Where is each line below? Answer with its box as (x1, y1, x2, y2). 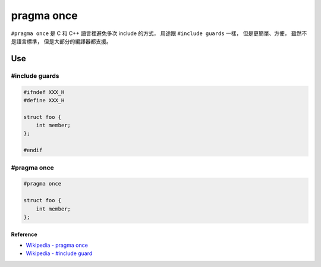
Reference (11, 231, 37, 238)
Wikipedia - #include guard (26, 250, 93, 257)
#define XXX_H (23, 97, 65, 103)
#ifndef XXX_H (23, 89, 65, 95)
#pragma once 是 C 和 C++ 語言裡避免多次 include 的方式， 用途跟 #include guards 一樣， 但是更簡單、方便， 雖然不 (11, 30, 307, 37)
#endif (23, 147, 43, 154)
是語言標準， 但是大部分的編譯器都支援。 (11, 37, 112, 45)
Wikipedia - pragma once (26, 241, 89, 249)
